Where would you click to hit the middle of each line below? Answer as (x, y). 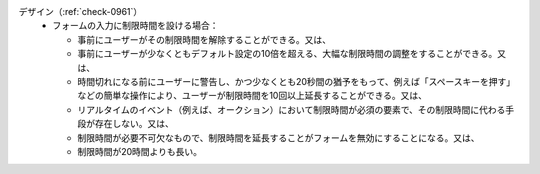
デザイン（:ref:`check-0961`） (80, 11)
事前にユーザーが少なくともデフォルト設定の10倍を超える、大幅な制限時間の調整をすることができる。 (287, 54)
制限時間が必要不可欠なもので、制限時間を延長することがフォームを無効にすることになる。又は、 (278, 137)
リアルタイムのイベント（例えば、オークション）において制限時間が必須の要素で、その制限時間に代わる (291, 109)
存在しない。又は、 (134, 124)
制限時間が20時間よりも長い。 (140, 151)
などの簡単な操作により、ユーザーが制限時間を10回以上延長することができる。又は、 (252, 96)
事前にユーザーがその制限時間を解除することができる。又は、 (204, 39)
